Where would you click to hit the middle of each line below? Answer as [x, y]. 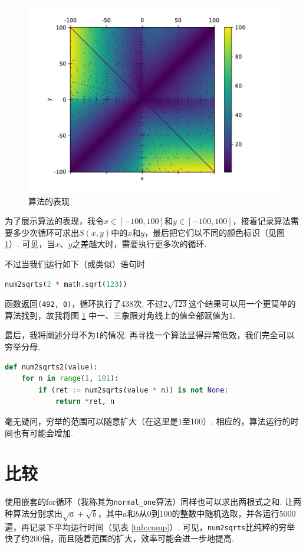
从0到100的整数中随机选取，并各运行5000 [217, 513]
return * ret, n [85, 402]
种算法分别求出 [34, 513]
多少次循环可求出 [46, 232]
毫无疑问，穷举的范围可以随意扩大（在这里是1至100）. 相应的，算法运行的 [148, 421]
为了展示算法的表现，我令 [54, 221]
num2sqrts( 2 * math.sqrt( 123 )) [66, 284]
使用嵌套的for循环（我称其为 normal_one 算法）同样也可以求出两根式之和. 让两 [153, 502]
